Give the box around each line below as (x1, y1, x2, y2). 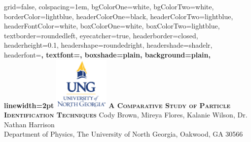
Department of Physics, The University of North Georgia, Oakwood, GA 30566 (4, 129, 243, 139)
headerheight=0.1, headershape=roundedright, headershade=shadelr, (4, 40, 213, 50)
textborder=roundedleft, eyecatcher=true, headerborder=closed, (4, 30, 198, 40)
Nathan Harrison (4, 119, 55, 129)
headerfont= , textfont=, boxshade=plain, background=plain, (4, 49, 211, 59)
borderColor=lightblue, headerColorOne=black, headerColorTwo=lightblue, (4, 11, 233, 21)
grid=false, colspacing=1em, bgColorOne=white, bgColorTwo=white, (4, 1, 214, 11)
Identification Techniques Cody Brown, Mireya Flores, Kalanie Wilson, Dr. (4, 110, 248, 120)
